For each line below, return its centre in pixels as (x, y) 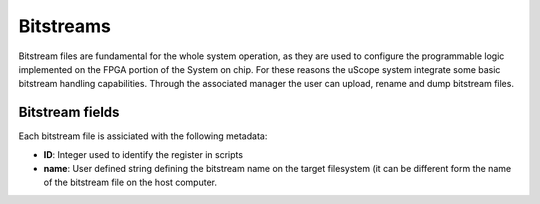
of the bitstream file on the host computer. (130, 182)
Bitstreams (65, 26)
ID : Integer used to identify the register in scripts (143, 154)
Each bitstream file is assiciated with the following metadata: (143, 136)
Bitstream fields (69, 112)
